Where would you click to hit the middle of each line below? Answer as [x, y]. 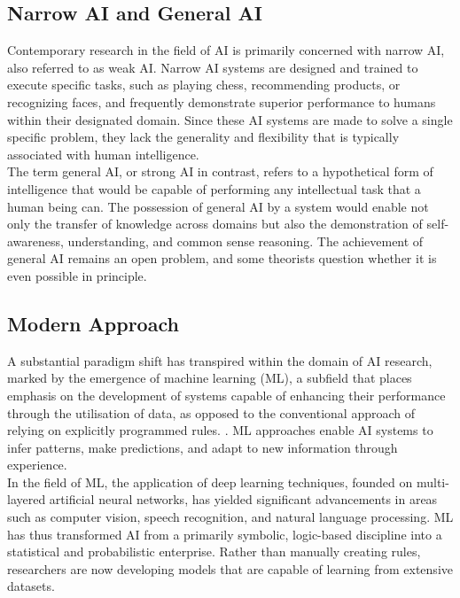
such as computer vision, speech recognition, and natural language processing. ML [230, 517]
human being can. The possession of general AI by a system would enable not [218, 206]
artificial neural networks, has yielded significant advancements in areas [243, 499]
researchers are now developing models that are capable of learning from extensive [230, 568]
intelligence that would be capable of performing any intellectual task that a [214, 188]
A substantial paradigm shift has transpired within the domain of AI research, [220, 360]
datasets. [31, 586]
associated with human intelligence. [103, 154]
